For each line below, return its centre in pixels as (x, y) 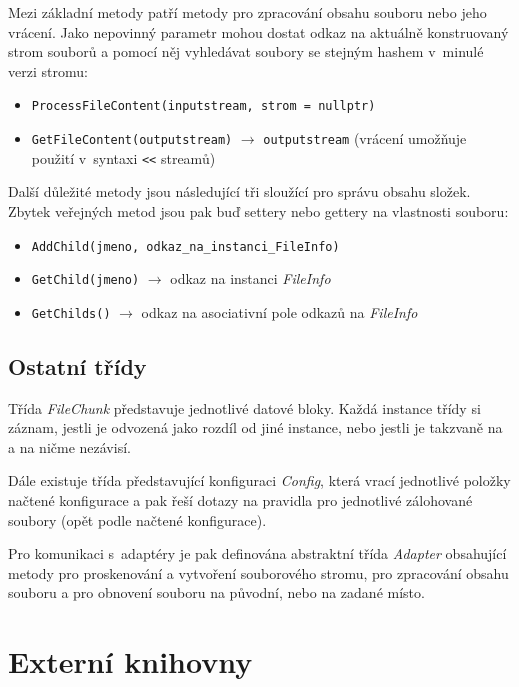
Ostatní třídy (77, 365)
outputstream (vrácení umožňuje (365, 138)
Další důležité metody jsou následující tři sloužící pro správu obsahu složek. (239, 191)
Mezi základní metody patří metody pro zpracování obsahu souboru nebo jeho (247, 12)
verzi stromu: (48, 70)
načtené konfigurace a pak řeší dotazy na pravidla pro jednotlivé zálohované (240, 500)
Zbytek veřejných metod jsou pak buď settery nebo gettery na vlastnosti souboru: (258, 210)
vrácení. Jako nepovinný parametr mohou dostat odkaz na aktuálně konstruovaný (258, 31)
